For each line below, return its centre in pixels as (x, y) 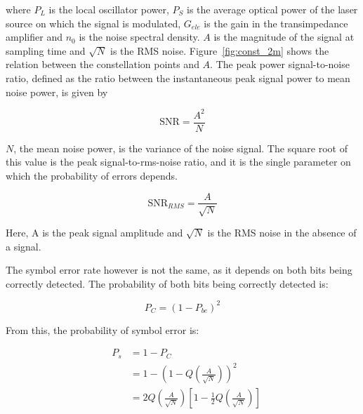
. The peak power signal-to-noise (280, 64)
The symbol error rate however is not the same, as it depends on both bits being (179, 270)
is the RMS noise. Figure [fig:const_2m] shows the (220, 50)
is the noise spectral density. (139, 37)
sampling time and (46, 50)
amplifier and (34, 37)
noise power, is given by (57, 92)
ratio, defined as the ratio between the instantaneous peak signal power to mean (178, 78)
